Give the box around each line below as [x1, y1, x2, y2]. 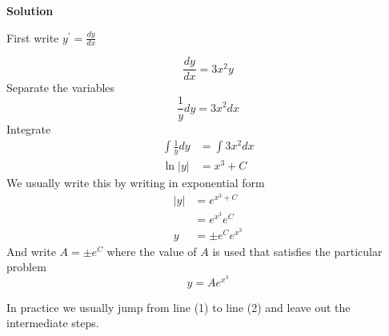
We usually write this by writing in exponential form [6, 174, 265, 191]
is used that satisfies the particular [212, 242, 383, 259]
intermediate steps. [6, 314, 99, 331]
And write [6, 242, 56, 259]
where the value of [106, 242, 197, 259]
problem [6, 258, 46, 275]
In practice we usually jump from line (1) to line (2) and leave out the [6, 298, 351, 315]
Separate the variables [6, 79, 115, 96]
